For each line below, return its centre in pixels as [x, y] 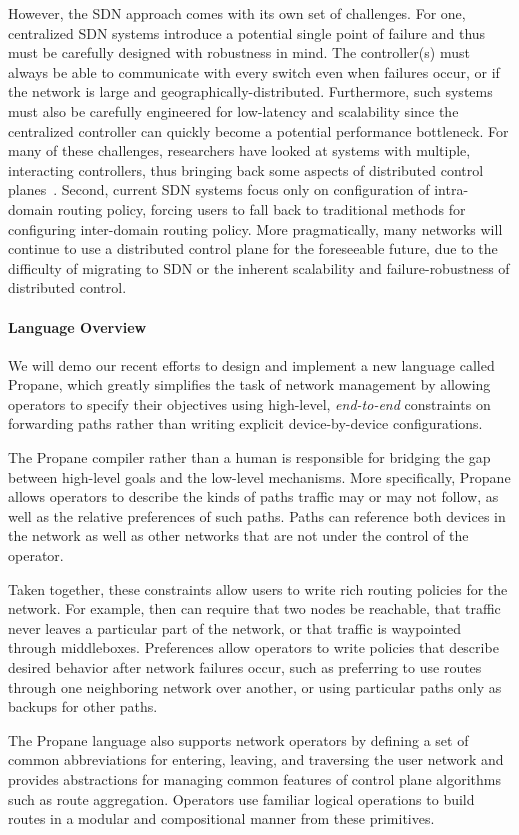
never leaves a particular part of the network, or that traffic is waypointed [235, 627]
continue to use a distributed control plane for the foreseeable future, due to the [253, 248]
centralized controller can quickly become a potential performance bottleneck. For [258, 130]
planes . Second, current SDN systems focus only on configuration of [219, 189]
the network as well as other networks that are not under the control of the [238, 535]
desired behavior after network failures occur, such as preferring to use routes [245, 667]
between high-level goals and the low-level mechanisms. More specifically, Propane [259, 476]
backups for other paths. [83, 706]
